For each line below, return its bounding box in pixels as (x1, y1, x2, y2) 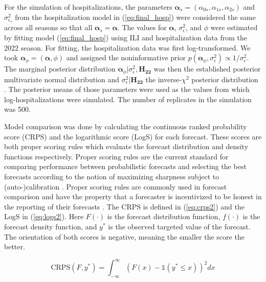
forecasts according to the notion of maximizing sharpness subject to (4, 171, 219, 182)
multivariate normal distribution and (4, 74, 120, 84)
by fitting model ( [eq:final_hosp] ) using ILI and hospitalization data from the (4, 32, 247, 43)
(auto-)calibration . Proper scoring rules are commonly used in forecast (4, 181, 227, 192)
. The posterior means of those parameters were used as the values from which (4, 84, 250, 95)
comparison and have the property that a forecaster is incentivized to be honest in (4, 191, 262, 202)
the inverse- (145, 74, 182, 84)
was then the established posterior (153, 63, 261, 74)
